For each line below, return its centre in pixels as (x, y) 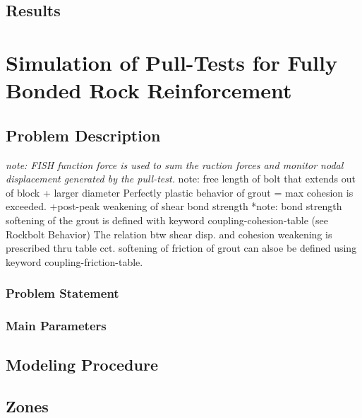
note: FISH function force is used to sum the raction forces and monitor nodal (175, 164)
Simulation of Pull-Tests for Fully (171, 62)
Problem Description (83, 135)
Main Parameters (56, 326)
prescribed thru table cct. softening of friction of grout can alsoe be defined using (181, 248)
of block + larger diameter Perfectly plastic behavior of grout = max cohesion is (180, 192)
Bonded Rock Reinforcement (149, 90)
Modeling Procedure (82, 365)
